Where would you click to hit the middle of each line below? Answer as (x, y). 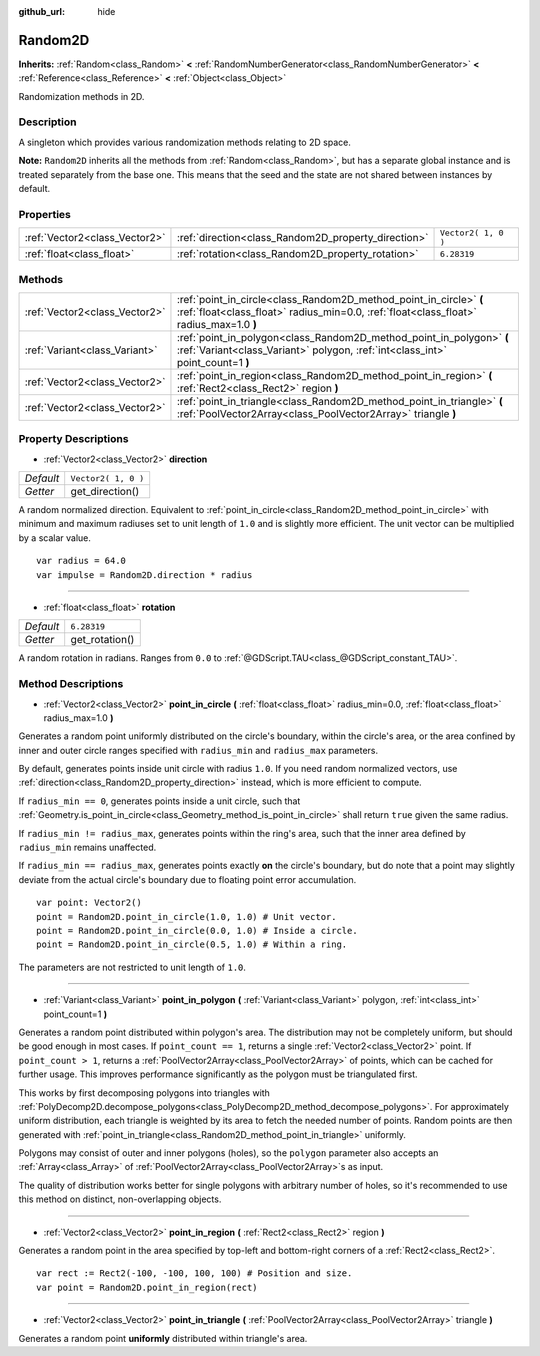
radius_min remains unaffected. (87, 847)
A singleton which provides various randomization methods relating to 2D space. (185, 142)
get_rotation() (102, 640)
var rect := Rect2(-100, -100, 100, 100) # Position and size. (194, 1273)
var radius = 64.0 (81, 561)
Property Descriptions (73, 439)
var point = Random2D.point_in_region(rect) (147, 1287)
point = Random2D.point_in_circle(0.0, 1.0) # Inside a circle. (197, 930)
